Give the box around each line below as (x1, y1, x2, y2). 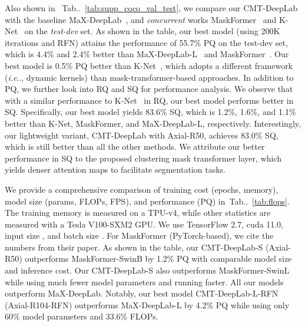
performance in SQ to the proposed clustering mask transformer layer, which (5, 152, 282, 164)
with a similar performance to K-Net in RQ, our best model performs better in (5, 94, 294, 106)
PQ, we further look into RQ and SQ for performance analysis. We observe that (5, 83, 293, 95)
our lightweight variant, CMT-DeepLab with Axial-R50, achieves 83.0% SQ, (5, 129, 279, 141)
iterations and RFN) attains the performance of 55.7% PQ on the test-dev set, (5, 36, 288, 48)
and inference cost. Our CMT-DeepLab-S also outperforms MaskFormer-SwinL (5, 264, 290, 276)
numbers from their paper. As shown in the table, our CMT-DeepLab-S (5, 241, 263, 253)
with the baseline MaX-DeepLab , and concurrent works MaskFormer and (5, 13, 277, 25)
